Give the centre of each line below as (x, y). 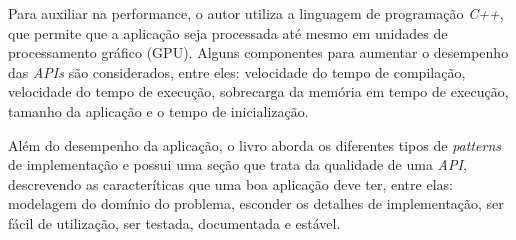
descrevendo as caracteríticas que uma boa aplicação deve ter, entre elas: (230, 183)
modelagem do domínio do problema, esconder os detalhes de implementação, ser (256, 203)
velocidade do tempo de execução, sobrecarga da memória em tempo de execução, (258, 91)
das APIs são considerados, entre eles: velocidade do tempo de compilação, (237, 71)
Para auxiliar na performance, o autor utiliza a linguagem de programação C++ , (256, 13)
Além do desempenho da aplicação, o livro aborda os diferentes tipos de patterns (254, 144)
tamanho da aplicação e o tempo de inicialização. (158, 110)
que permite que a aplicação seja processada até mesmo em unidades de (228, 32)
